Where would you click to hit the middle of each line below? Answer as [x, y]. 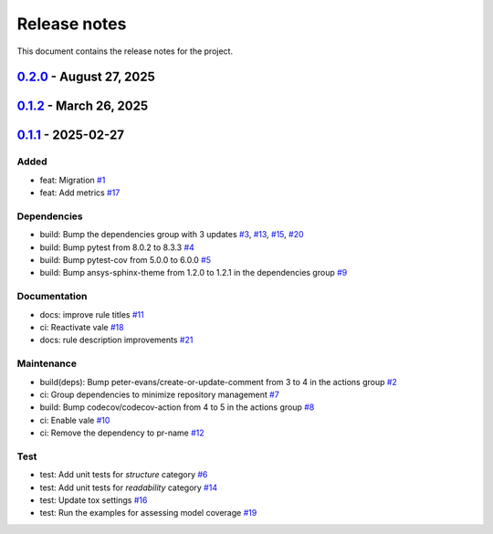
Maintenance [47, 363]
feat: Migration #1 [73, 180]
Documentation [52, 297]
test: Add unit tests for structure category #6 [124, 475]
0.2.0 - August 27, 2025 [86, 77]
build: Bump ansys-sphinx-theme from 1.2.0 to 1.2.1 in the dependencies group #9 [194, 273]
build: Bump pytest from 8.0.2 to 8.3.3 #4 [117, 247]
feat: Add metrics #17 [80, 193]
